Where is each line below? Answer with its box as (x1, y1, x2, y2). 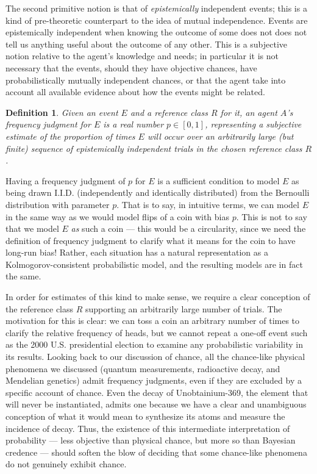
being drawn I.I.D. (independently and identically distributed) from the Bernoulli (5, 186, 310, 199)
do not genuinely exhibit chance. (5, 458, 127, 470)
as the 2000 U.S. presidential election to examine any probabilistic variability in (5, 338, 304, 351)
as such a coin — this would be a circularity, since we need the (71, 222, 306, 235)
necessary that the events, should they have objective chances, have (5, 61, 257, 74)
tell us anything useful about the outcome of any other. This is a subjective (5, 37, 288, 50)
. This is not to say (236, 210, 307, 223)
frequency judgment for (5, 118, 91, 131)
